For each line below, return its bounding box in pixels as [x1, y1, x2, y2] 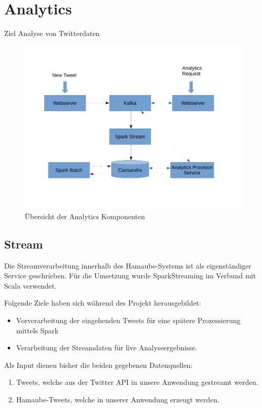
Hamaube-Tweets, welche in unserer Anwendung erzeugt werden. [16, 394, 219, 405]
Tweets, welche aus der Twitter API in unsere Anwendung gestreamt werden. [16, 377, 258, 387]
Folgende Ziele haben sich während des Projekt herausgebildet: [4, 297, 201, 308]
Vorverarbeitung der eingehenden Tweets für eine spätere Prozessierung [16, 315, 240, 326]
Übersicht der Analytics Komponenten [25, 210, 145, 221]
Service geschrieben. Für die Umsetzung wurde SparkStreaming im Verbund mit [4, 270, 256, 281]
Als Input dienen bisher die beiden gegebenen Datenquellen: [4, 359, 193, 370]
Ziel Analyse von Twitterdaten [4, 28, 100, 39]
